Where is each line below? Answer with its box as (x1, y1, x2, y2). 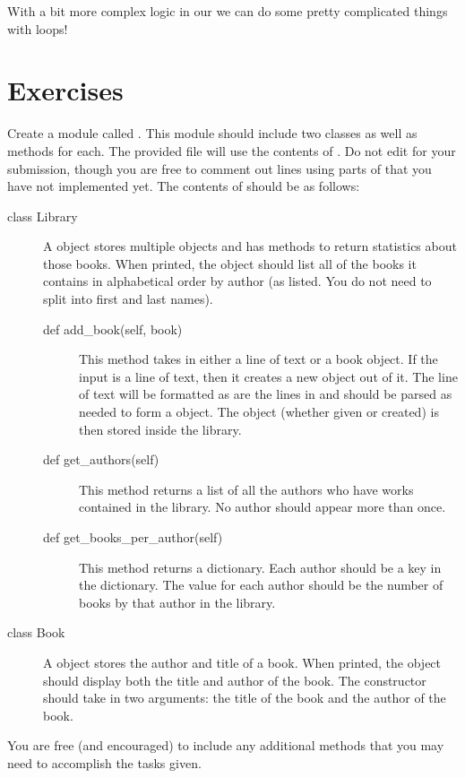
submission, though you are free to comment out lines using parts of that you (7, 159, 432, 177)
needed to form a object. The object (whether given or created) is (79, 402, 439, 421)
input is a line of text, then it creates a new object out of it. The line (79, 367, 458, 385)
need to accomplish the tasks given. (7, 753, 202, 772)
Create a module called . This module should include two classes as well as (7, 124, 418, 143)
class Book (7, 623, 65, 642)
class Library (7, 206, 78, 225)
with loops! (7, 19, 68, 38)
